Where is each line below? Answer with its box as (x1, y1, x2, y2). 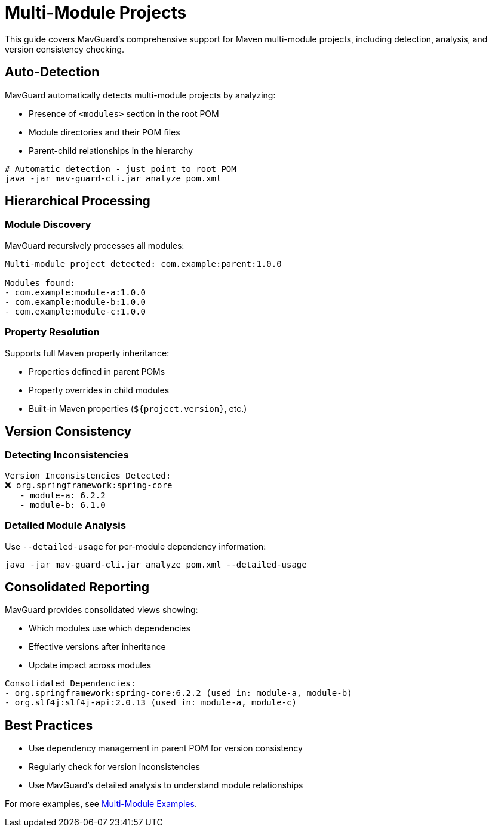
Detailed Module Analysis (5, 519, 126, 532)
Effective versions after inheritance (29, 642, 166, 652)
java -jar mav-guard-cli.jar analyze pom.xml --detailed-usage (5, 559, 307, 569)
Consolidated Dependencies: (5, 679, 136, 689)
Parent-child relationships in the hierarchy (29, 145, 193, 156)
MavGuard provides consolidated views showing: (5, 605, 198, 615)
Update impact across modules (29, 660, 152, 671)
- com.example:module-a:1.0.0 (5, 287, 146, 297)
